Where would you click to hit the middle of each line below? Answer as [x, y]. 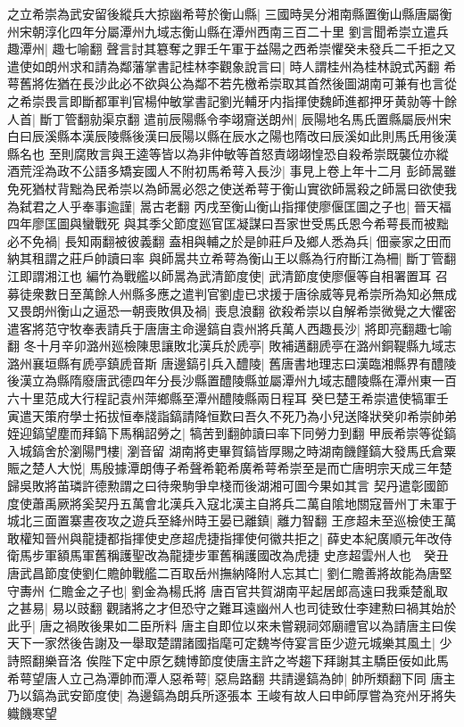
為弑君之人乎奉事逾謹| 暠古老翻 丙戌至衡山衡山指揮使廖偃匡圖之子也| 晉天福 [229, 206]
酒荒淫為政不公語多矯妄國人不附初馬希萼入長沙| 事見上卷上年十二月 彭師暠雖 [232, 171]
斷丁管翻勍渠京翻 [90, 118]
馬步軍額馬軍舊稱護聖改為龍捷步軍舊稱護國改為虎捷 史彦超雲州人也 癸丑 [234, 555]
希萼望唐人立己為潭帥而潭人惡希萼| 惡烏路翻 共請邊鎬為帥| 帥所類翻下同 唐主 [232, 677]
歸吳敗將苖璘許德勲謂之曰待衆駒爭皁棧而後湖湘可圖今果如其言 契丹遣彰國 [222, 486]
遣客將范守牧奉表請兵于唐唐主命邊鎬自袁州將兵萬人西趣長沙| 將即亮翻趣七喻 [230, 328]
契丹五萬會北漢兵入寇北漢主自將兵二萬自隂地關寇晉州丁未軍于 [275, 503]
